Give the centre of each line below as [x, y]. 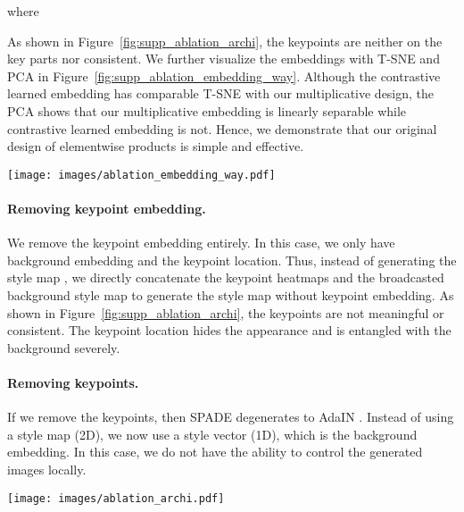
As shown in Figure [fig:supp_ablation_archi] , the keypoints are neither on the [225, 41]
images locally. [47, 469]
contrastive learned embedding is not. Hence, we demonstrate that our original [222, 128]
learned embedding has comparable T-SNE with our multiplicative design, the [221, 93]
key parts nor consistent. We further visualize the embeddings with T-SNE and [224, 59]
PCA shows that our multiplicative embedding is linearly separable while [207, 110]
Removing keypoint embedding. [107, 208]
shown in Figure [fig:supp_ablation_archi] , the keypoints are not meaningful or [226, 312]
